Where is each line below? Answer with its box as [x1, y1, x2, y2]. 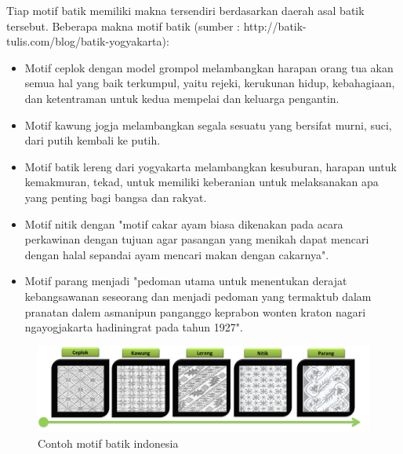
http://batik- [243, 17, 307, 34]
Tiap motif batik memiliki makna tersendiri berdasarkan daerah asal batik [6, 2, 365, 18]
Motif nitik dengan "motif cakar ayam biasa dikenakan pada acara [24, 215, 343, 232]
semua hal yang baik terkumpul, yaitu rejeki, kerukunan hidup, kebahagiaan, [24, 75, 395, 91]
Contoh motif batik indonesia [38, 435, 179, 451]
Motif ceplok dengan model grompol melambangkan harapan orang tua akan [24, 59, 394, 75]
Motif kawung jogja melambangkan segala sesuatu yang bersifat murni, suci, [24, 116, 392, 133]
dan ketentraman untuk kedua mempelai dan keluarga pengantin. [24, 90, 339, 106]
